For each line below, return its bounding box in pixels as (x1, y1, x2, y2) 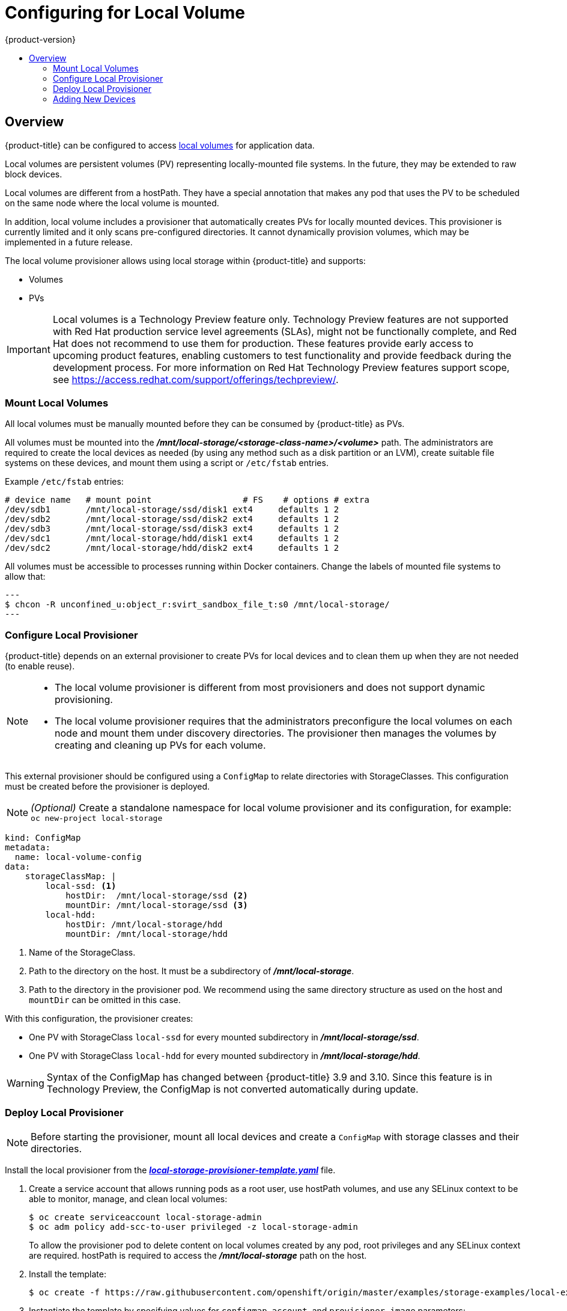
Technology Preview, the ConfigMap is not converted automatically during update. (46, 1083, 419, 1096)
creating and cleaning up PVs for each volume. (55, 739, 266, 752)
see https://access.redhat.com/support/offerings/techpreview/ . (52, 373, 339, 385)
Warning (7, 1077, 44, 1090)
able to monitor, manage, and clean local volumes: (29, 1193, 228, 1204)
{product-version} (5, 34, 76, 45)
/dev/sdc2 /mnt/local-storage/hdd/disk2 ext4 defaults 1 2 (5, 543, 339, 553)
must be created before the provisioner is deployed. (5, 781, 210, 792)
